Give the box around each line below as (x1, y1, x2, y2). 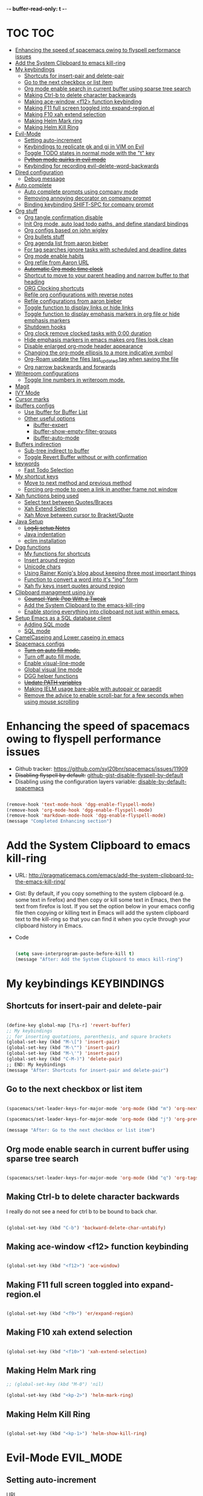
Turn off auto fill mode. (24, 653, 82, 660)
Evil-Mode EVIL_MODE (6, 1451, 123, 1465)
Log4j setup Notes (24, 524, 71, 531)
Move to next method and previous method (24, 479, 132, 487)
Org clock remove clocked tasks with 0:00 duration (24, 330, 152, 337)
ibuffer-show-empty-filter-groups (33, 427, 117, 435)
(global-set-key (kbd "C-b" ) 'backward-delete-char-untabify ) (6, 1225, 166, 1231)
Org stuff (14, 207, 38, 214)
